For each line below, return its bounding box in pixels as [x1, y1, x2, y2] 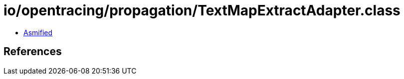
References [3, 45, 62, 58]
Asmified [23, 28, 53, 37]
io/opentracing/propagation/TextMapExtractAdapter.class [3, 2, 401, 19]
